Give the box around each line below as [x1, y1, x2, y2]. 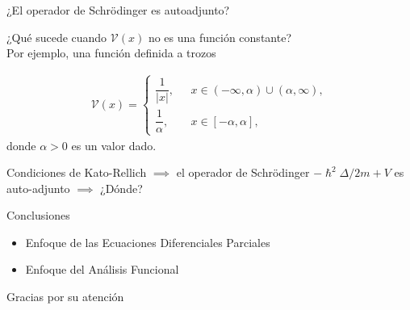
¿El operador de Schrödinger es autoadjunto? [6, 2, 230, 18]
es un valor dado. [71, 136, 157, 153]
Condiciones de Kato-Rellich [6, 164, 147, 181]
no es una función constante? [148, 28, 291, 45]
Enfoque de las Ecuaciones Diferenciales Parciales [25, 233, 270, 250]
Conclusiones [6, 207, 70, 224]
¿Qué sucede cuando [6, 28, 107, 45]
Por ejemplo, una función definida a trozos [6, 44, 216, 61]
